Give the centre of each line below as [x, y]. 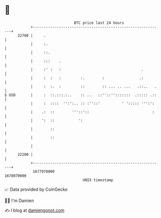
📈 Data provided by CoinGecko [36, 189]
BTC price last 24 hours [99, 23]
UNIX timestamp [98, 180]
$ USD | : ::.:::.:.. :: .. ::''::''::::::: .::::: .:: [81, 95]
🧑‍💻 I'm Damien [19, 201]
